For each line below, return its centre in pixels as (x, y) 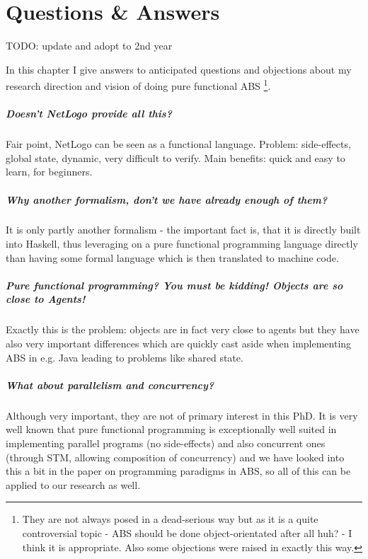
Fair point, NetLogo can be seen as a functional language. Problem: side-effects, (178, 144)
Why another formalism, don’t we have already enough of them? (167, 199)
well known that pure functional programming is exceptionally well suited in (171, 429)
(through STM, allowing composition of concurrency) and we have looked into (175, 457)
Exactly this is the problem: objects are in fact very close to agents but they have (183, 329)
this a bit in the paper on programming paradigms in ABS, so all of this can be (178, 471)
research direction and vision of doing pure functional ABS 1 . (138, 85)
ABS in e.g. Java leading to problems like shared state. (125, 357)
